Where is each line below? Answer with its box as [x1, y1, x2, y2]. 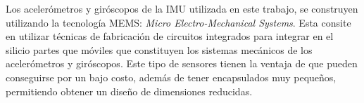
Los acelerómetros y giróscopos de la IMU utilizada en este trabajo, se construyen [6, 1, 358, 15]
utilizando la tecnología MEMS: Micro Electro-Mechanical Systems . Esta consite [6, 15, 351, 29]
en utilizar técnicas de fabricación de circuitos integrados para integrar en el [6, 29, 334, 43]
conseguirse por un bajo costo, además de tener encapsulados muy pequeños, [6, 69, 337, 84]
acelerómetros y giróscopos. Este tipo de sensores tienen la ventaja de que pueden [6, 56, 358, 71]
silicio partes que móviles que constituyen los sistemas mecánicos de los [6, 42, 313, 57]
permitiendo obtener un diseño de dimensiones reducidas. [6, 83, 253, 98]
